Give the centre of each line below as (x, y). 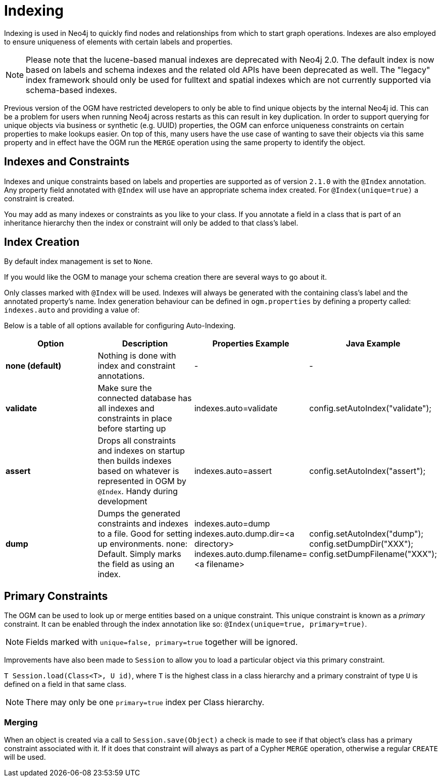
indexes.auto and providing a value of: (72, 310)
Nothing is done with (137, 356)
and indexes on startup (141, 451)
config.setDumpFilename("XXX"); (373, 554)
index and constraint (136, 366)
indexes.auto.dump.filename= (251, 554)
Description (145, 344)
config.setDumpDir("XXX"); (361, 544)
